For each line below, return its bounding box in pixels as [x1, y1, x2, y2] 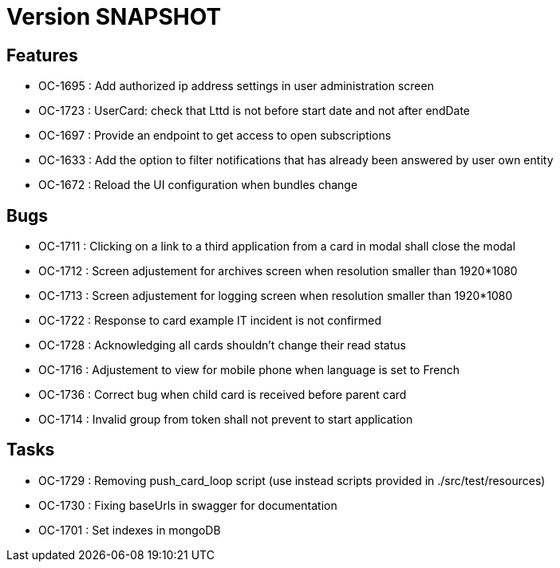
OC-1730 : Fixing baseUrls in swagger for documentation [38, 498, 337, 512]
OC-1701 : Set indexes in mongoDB [38, 523, 221, 537]
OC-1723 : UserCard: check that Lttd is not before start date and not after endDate [38, 104, 471, 118]
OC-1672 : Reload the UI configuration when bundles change [38, 178, 358, 192]
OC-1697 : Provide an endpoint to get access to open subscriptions [38, 128, 392, 143]
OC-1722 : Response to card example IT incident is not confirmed [38, 314, 381, 328]
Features [6, 45, 78, 65]
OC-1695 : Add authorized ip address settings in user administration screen [38, 79, 434, 93]
